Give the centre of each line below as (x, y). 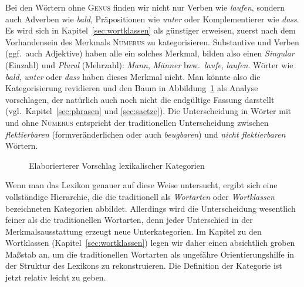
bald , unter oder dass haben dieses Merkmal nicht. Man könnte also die (133, 76)
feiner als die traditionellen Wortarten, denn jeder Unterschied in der (129, 220)
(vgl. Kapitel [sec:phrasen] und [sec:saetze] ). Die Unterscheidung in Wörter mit (148, 111)
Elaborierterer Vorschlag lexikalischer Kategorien (117, 165)
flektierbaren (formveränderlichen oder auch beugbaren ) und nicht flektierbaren (146, 134)
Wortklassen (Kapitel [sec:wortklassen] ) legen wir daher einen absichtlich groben (150, 243)
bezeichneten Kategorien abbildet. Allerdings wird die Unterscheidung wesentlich (151, 208)
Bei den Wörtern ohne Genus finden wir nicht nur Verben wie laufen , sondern (145, 7)
